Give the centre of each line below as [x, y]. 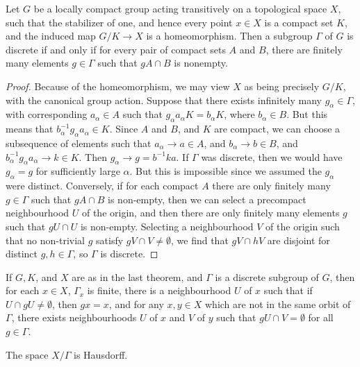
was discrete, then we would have [272, 156]
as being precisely [282, 86]
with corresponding [47, 114]
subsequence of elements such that [79, 143]
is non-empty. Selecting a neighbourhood [167, 226]
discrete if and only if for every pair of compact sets [116, 49]
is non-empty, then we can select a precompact [207, 199]
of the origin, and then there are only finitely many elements [211, 213]
